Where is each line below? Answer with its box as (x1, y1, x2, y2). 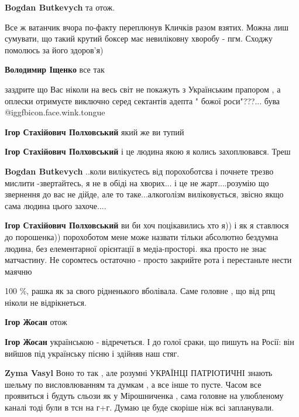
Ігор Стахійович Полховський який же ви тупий (5, 125, 184, 138)
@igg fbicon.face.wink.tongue (5, 106, 105, 118)
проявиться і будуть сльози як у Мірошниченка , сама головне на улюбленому (5, 389, 284, 402)
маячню (5, 265, 32, 277)
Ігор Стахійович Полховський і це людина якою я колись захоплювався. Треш (5, 145, 291, 158)
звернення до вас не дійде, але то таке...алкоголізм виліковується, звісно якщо (5, 188, 284, 200)
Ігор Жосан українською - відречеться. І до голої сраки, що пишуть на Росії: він (5, 336, 294, 348)
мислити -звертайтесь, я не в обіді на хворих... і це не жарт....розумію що (5, 176, 269, 189)
